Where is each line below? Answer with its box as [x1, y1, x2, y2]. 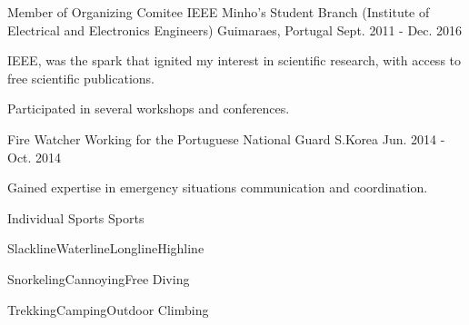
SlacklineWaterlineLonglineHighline [7, 239, 205, 258]
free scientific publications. [7, 68, 155, 87]
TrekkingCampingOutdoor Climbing [7, 300, 209, 319]
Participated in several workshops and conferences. [7, 99, 290, 118]
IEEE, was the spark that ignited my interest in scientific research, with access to [7, 51, 462, 70]
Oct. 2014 [7, 147, 62, 166]
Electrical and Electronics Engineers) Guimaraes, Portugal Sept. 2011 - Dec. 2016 [7, 20, 463, 39]
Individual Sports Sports [7, 208, 145, 227]
